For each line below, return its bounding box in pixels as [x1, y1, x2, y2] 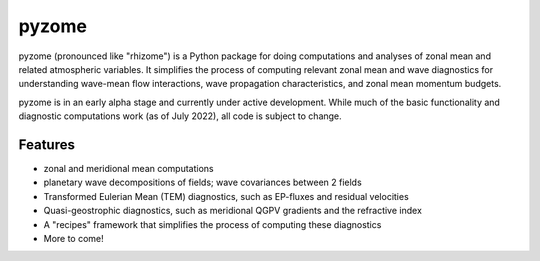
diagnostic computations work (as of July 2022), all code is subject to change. [18, 110, 342, 122]
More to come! [43, 232, 104, 244]
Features [18, 136, 75, 153]
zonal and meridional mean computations [43, 163, 214, 175]
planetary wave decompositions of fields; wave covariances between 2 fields [43, 176, 362, 189]
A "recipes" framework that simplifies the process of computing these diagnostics [43, 218, 382, 230]
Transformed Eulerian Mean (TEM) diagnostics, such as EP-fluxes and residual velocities [43, 190, 409, 202]
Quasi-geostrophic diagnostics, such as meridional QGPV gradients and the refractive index [43, 205, 422, 217]
